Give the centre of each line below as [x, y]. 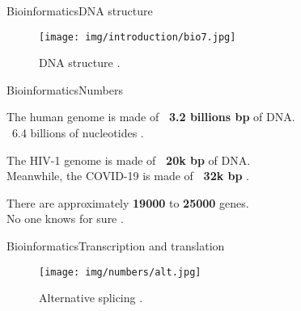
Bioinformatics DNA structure [80, 11]
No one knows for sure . [65, 219]
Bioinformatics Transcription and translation [116, 246]
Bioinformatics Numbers [65, 89]
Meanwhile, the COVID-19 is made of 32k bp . [128, 176]
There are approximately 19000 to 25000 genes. [128, 202]
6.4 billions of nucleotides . [78, 133]
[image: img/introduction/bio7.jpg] [138, 37]
